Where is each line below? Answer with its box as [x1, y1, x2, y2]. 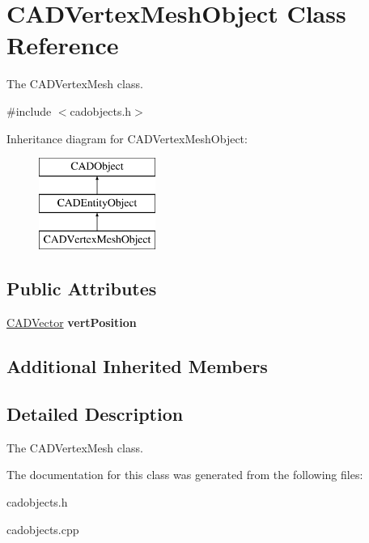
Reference [6, 28, 119, 62]
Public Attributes [6, 276, 157, 301]
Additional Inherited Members [6, 354, 268, 379]
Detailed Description [6, 401, 184, 426]
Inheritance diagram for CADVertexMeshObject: [6, 129, 248, 146]
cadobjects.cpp [6, 520, 79, 537]
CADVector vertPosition [6, 314, 137, 331]
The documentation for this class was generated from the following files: [6, 466, 363, 483]
